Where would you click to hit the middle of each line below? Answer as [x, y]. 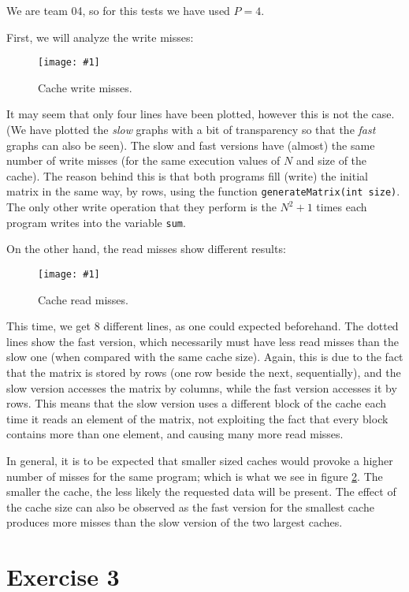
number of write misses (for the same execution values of [143, 160]
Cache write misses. [85, 87]
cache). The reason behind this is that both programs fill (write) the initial [187, 175]
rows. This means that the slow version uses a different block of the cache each [197, 403]
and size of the [331, 160]
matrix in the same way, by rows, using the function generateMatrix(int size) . [203, 191]
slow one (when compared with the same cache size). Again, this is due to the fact [205, 357]
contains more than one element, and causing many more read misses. [175, 434]
